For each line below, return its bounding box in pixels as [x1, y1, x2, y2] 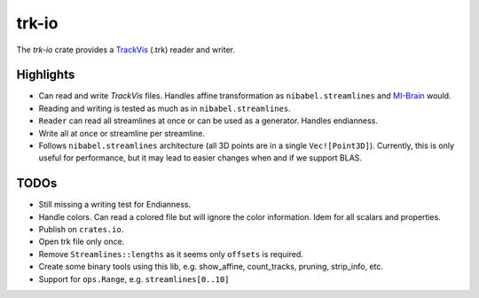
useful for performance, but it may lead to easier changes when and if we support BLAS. [38, 153, 363, 163]
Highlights [16, 67, 75, 82]
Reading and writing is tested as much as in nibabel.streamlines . [38, 103, 292, 114]
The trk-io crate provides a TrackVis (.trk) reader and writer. [16, 44, 235, 55]
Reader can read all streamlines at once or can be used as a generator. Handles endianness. [38, 115, 379, 126]
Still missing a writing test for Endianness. [38, 200, 192, 210]
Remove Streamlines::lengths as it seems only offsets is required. [38, 248, 303, 259]
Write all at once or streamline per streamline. [38, 128, 206, 138]
